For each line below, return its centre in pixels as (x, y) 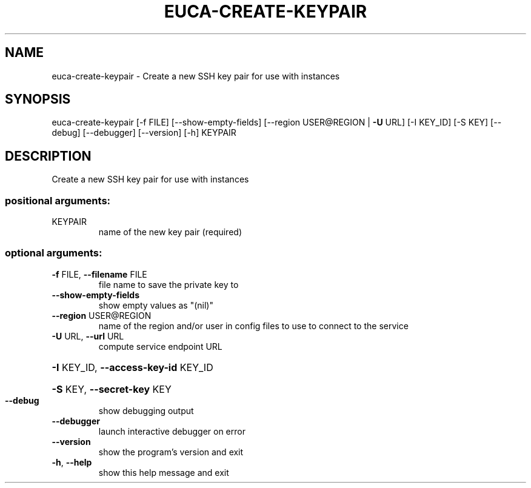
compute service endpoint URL (160, 346)
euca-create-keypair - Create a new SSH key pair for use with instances (196, 76)
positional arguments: (58, 200)
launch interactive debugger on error (172, 431)
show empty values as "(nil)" (156, 305)
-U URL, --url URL (88, 336)
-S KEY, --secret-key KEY (112, 389)
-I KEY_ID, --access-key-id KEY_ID (132, 367)
